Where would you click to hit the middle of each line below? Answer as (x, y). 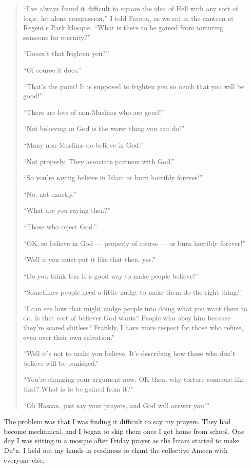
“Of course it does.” (52, 69)
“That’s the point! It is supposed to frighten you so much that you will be (134, 86)
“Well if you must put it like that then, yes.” (89, 259)
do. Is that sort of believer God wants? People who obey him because (127, 318)
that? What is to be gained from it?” (78, 389)
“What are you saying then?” (67, 210)
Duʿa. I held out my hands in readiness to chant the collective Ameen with (116, 450)
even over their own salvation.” (69, 337)
